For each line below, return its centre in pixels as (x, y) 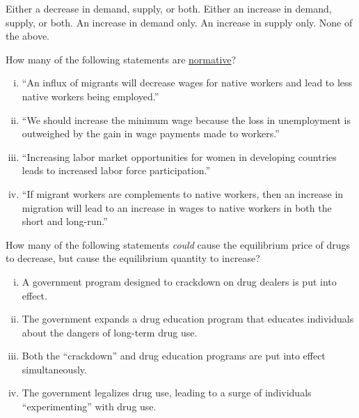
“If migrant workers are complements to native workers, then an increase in (183, 193)
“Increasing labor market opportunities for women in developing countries (179, 156)
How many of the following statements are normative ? (121, 59)
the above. (27, 36)
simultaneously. (54, 369)
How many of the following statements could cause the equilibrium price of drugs (178, 244)
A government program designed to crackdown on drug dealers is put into (179, 281)
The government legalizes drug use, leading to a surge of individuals (167, 393)
